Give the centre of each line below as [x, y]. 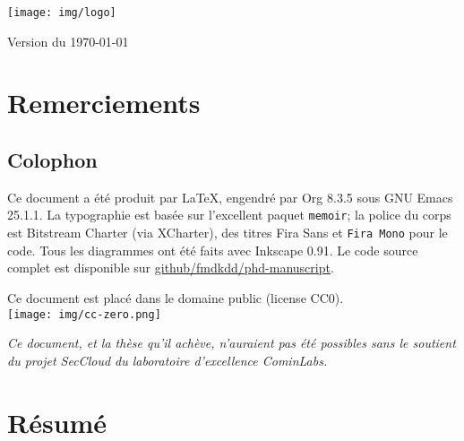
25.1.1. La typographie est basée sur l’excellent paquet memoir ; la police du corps [229, 215]
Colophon [52, 160]
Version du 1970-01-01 [68, 41]
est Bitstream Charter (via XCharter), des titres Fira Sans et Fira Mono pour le [228, 233]
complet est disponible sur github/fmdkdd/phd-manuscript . [171, 268]
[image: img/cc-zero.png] [84, 314]
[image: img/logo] [62, 13]
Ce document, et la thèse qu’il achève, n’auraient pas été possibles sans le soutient [232, 343]
